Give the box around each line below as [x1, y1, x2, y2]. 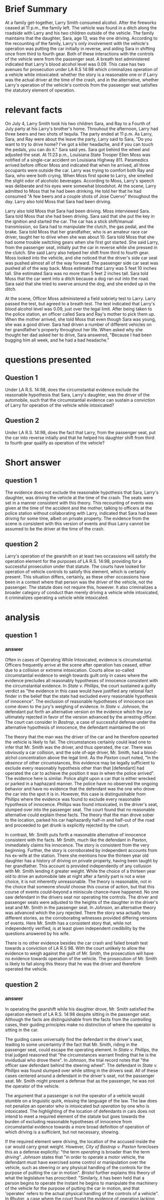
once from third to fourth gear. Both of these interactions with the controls [5, 50, 154, 57]
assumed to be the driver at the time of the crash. [5, 526, 105, 531]
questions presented [5, 354, 91, 366]
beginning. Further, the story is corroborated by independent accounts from [5, 848, 158, 854]
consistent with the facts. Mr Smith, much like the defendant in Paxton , [5, 837, 148, 843]
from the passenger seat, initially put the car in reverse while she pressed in [5, 244, 158, 250]
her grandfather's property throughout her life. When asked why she [5, 326, 143, 332]
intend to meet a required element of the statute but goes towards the [5, 1113, 145, 1119]
